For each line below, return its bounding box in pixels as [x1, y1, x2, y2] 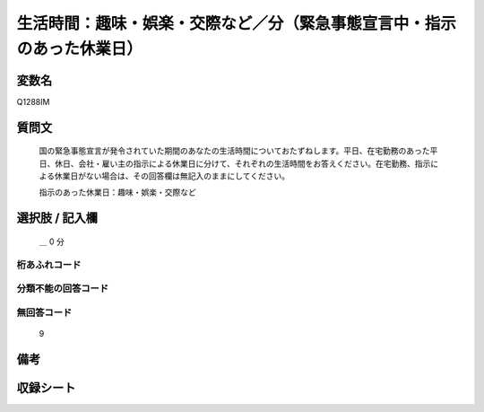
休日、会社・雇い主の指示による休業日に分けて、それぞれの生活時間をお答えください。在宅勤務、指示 [54, 158, 431, 169]
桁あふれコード [16, 259, 82, 271]
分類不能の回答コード [16, 283, 109, 295]
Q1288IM [16, 96, 50, 107]
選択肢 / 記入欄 [16, 211, 99, 226]
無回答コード [16, 306, 73, 319]
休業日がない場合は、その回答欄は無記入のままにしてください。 [54, 171, 290, 181]
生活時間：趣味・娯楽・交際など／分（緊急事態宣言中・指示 [16, 13, 457, 33]
